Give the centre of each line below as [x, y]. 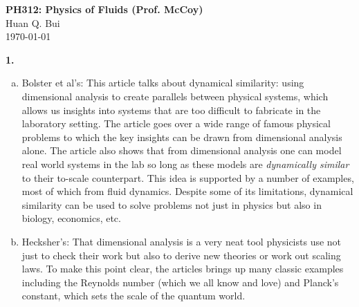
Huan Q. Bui [33, 22]
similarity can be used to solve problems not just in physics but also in [172, 204]
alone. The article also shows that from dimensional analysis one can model [182, 150]
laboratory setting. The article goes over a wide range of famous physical [176, 123]
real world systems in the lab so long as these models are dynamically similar [185, 164]
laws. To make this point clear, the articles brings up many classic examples [183, 269]
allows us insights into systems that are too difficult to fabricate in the [171, 110]
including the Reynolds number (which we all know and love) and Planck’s [180, 282]
